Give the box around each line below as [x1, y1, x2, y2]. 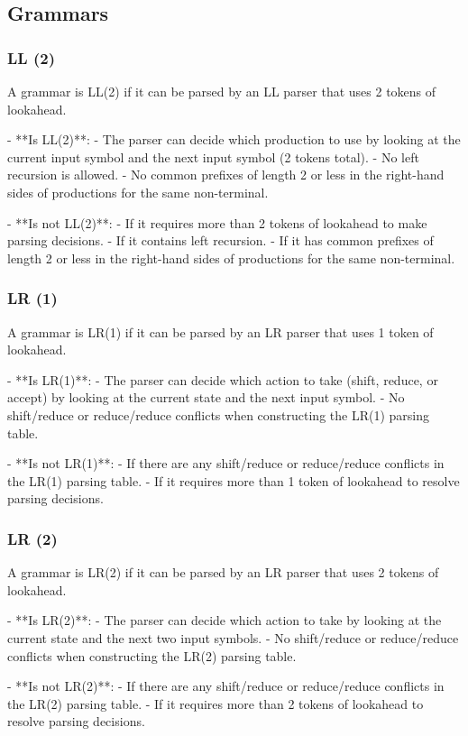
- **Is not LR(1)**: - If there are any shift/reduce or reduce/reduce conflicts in [7, 454, 445, 473]
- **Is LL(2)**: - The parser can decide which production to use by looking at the [7, 130, 461, 149]
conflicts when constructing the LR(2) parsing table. [7, 646, 297, 665]
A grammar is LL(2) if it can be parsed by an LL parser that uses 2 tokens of [7, 82, 436, 100]
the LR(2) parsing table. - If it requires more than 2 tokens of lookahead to [7, 694, 424, 713]
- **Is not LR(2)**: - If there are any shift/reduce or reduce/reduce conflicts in [7, 676, 445, 695]
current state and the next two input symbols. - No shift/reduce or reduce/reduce [7, 628, 459, 647]
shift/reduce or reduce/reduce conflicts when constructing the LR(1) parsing [7, 405, 429, 424]
